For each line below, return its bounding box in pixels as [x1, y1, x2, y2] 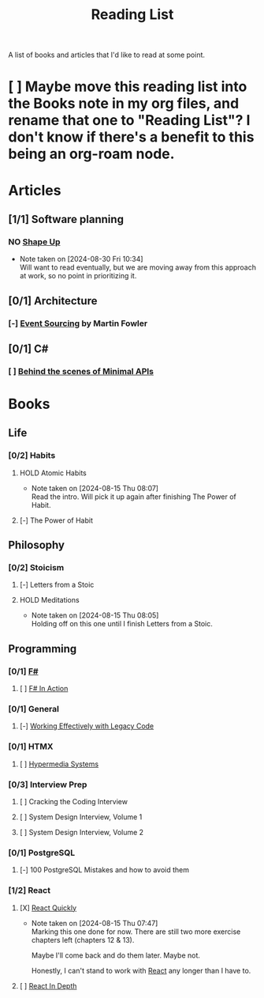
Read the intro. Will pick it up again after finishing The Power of [31, 492, 236, 501]
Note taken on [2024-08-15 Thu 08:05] [31, 611, 159, 620]
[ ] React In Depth [19, 981, 77, 990]
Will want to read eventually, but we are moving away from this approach [19, 263, 256, 272]
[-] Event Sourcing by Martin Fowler [8, 318, 148, 329]
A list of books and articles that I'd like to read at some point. [8, 50, 206, 60]
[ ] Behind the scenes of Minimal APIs [8, 365, 154, 376]
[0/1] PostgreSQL [8, 847, 76, 858]
